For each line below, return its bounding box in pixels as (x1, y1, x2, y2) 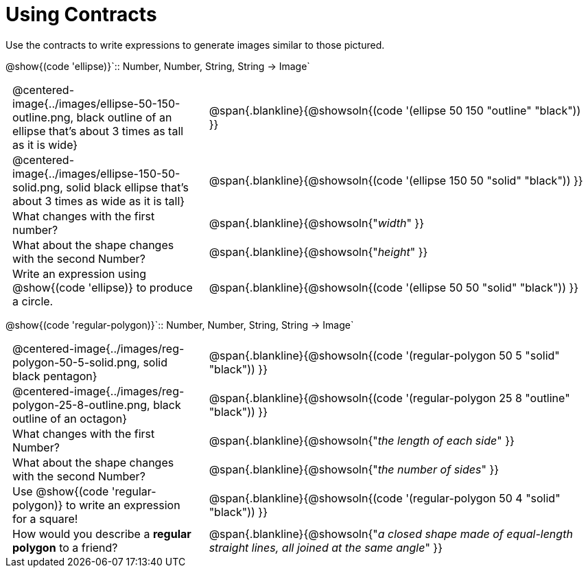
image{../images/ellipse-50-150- (12, 96, 180, 110)
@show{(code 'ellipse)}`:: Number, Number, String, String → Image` (5, 60, 310, 72)
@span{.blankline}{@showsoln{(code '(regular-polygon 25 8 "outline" (209, 390, 570, 405)
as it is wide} (12, 137, 78, 152)
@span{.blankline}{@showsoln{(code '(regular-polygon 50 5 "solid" (209, 348, 560, 362)
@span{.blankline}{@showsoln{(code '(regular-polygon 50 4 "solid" (209, 491, 561, 505)
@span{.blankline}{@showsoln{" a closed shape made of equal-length (209, 526, 573, 541)
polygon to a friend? (12, 540, 118, 554)
